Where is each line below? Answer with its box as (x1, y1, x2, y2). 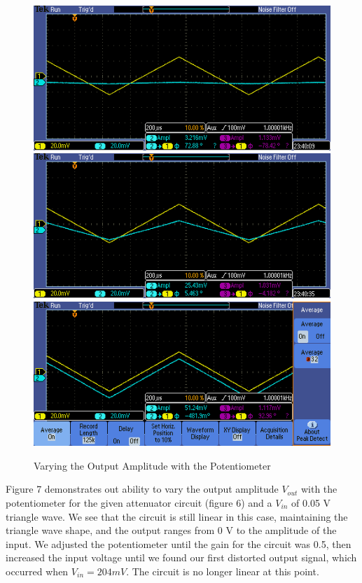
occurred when (6, 564, 69, 578)
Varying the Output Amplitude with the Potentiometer (34, 458, 271, 472)
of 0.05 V (291, 496, 331, 510)
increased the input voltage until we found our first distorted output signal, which (6, 550, 357, 565)
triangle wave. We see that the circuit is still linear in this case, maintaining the (6, 509, 348, 524)
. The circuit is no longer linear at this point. (126, 564, 319, 578)
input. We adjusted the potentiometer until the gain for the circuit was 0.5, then (6, 536, 351, 551)
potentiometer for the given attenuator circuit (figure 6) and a (6, 496, 272, 510)
